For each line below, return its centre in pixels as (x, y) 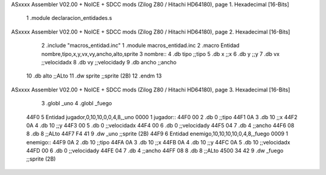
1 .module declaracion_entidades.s (69, 18)
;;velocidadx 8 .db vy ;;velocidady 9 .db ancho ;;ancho (109, 62)
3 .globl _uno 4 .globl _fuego (77, 103)
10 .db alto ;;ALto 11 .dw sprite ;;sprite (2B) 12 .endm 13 (94, 76)
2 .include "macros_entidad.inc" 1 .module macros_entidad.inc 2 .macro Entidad (140, 46)
